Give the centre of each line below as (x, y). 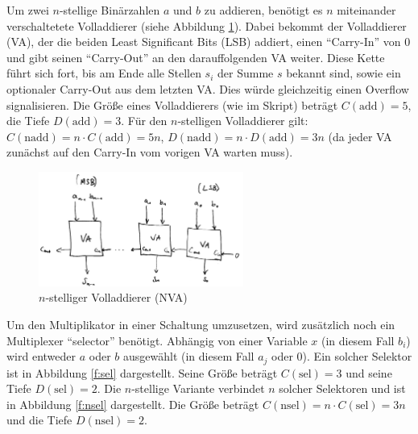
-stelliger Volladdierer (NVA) (116, 297)
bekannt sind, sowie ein (344, 73)
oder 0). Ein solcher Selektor (342, 356)
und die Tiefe (39, 420)
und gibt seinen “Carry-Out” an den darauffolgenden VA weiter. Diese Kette (196, 57)
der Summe (246, 73)
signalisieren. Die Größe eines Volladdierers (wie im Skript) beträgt (172, 104)
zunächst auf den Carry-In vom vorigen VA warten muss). (150, 152)
